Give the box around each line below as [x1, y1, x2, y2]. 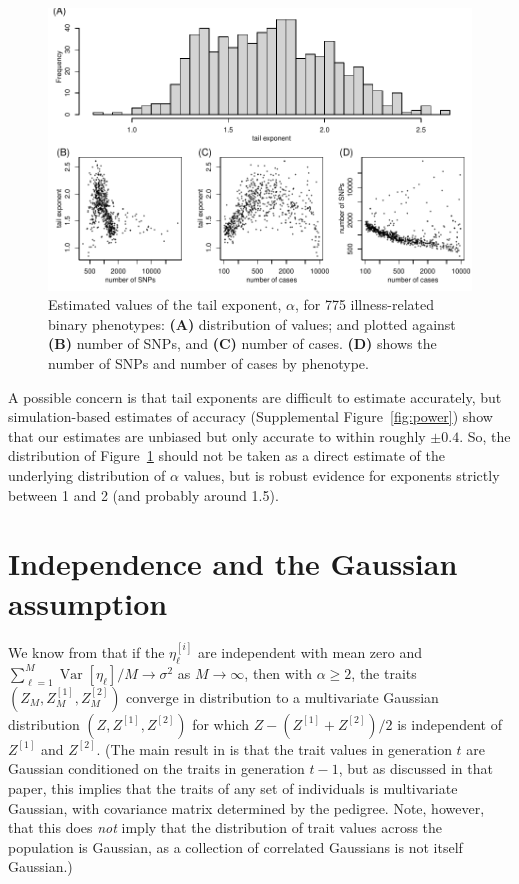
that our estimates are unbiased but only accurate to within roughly [8, 425, 426, 446]
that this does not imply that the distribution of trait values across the [8, 817, 443, 838]
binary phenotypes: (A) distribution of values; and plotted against [48, 313, 456, 334]
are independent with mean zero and [197, 641, 423, 662]
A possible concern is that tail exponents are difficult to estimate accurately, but [8, 386, 502, 407]
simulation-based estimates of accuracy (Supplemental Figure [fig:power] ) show [8, 406, 493, 427]
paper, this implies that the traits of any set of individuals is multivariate [8, 777, 458, 798]
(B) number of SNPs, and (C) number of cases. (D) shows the [48, 333, 437, 354]
